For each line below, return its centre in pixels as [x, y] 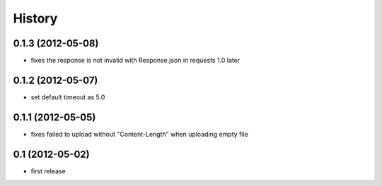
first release [48, 171]
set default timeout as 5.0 [68, 97]
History [35, 18]
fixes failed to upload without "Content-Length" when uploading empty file [140, 134]
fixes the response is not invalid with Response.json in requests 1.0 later [135, 61]
